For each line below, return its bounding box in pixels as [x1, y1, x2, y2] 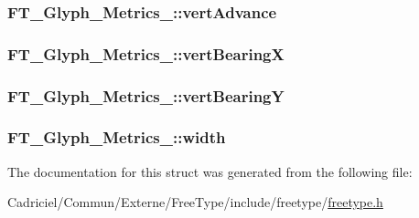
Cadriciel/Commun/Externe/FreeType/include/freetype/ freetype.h [7, 192, 383, 212]
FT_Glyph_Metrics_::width [7, 126, 226, 149]
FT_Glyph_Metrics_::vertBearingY [7, 84, 285, 107]
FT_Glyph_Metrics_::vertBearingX [7, 42, 285, 65]
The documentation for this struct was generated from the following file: [7, 161, 413, 181]
